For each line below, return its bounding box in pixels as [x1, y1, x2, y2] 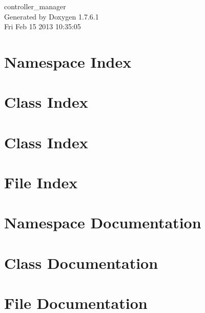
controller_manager [4, 1, 66, 11]
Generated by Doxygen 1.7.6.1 [4, 11, 99, 22]
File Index [4, 172, 78, 193]
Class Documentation [4, 252, 158, 273]
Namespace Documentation [4, 212, 201, 233]
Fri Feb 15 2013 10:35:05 [4, 21, 81, 32]
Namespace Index [4, 51, 132, 72]
